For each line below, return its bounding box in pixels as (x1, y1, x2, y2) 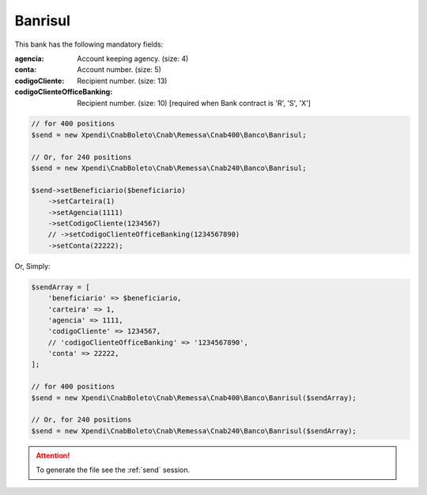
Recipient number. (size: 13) (77, 76, 168, 85)
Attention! (36, 451, 70, 460)
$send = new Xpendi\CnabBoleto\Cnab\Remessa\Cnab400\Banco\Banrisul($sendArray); (31, 393, 357, 402)
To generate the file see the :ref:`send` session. (36, 465, 191, 474)
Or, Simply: (14, 261, 51, 270)
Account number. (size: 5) (77, 65, 161, 74)
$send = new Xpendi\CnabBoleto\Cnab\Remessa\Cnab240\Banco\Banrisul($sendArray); (31, 426, 357, 435)
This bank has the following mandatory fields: (14, 40, 164, 49)
